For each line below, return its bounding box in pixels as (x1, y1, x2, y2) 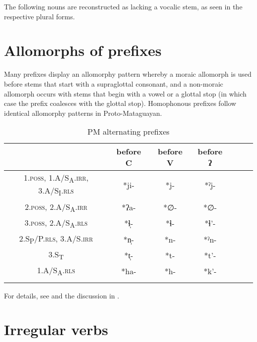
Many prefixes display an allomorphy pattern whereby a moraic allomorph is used (4, 69, 252, 79)
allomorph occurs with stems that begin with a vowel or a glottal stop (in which (4, 88, 247, 98)
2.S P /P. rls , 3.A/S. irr (19, 233, 93, 246)
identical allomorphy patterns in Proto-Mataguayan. (4, 107, 162, 118)
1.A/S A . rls (37, 264, 75, 278)
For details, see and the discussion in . (4, 290, 120, 300)
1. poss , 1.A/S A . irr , (23, 172, 88, 185)
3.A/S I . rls (38, 185, 74, 198)
